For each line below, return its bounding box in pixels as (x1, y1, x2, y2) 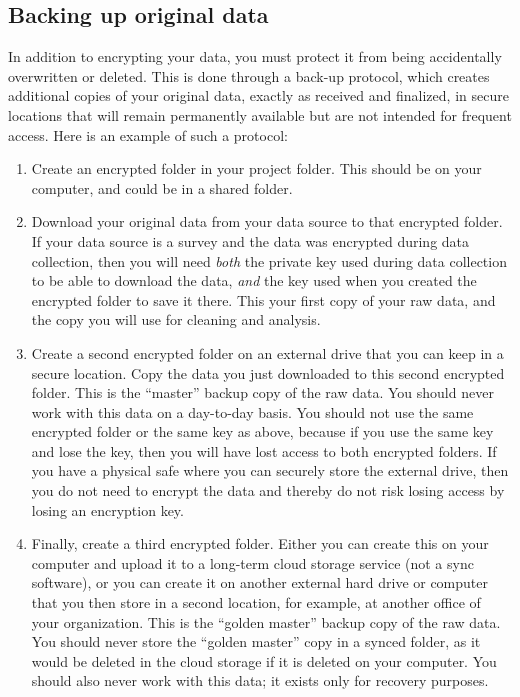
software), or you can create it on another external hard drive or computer (31, 572, 488, 593)
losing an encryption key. (31, 499, 184, 520)
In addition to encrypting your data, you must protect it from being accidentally (8, 46, 502, 67)
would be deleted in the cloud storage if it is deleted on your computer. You (31, 650, 497, 671)
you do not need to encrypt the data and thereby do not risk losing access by (31, 480, 505, 501)
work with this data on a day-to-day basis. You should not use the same (31, 401, 474, 422)
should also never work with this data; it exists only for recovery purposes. (31, 670, 489, 691)
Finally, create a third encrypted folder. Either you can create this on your (31, 533, 489, 554)
